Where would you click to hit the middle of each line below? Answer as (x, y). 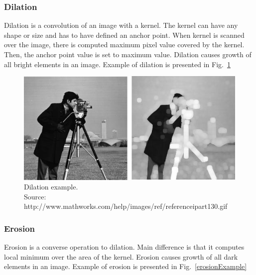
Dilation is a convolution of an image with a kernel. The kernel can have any (121, 25)
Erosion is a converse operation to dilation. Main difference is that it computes (124, 247)
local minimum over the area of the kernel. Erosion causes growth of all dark (121, 256)
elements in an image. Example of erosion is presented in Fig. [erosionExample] (126, 266)
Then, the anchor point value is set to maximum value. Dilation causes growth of (128, 54)
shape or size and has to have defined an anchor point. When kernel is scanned (124, 35)
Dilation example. (51, 187)
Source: (35, 196)
